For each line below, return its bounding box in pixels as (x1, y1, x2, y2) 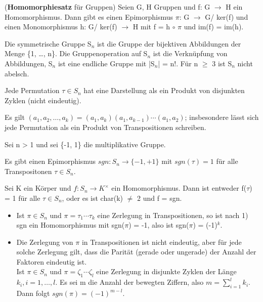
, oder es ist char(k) (62, 192, 123, 203)
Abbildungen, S (5, 58, 53, 68)
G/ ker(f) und (205, 11, 248, 22)
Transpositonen (5, 165, 52, 176)
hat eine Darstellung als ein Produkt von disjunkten (83, 85, 245, 96)
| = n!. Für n (158, 58, 198, 68)
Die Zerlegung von (16, 236, 73, 247)
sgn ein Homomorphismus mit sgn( (16, 220, 125, 230)
